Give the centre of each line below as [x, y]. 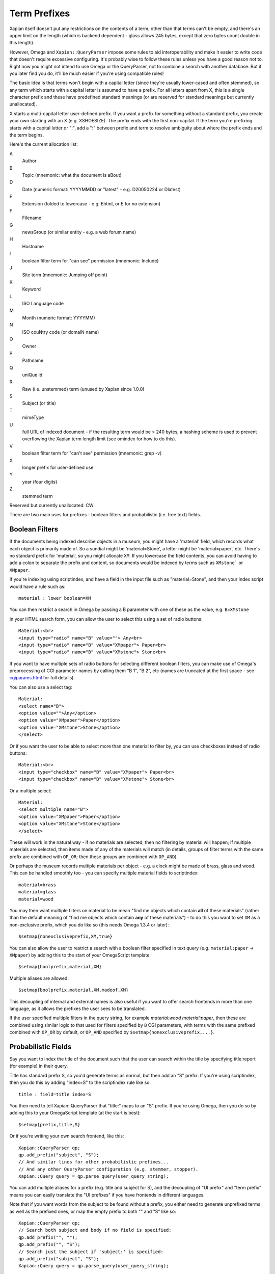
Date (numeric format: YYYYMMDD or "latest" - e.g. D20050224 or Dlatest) [101, 189]
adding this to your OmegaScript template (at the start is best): [75, 1113]
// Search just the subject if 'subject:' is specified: [91, 1252]
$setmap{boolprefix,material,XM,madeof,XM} [74, 990]
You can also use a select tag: [41, 687]
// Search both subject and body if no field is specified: [95, 1230]
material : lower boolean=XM [55, 598]
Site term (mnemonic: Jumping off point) [65, 275]
